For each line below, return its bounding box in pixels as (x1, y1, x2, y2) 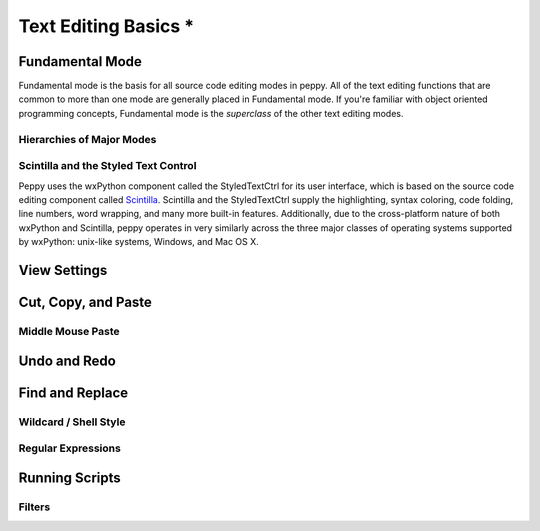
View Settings (18, 261, 108, 279)
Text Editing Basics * (18, 15, 195, 37)
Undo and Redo (18, 352, 117, 369)
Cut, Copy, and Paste (18, 293, 152, 310)
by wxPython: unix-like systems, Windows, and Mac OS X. (18, 236, 259, 248)
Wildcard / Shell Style (18, 415, 126, 429)
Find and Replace (18, 384, 129, 401)
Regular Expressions (18, 441, 122, 455)
